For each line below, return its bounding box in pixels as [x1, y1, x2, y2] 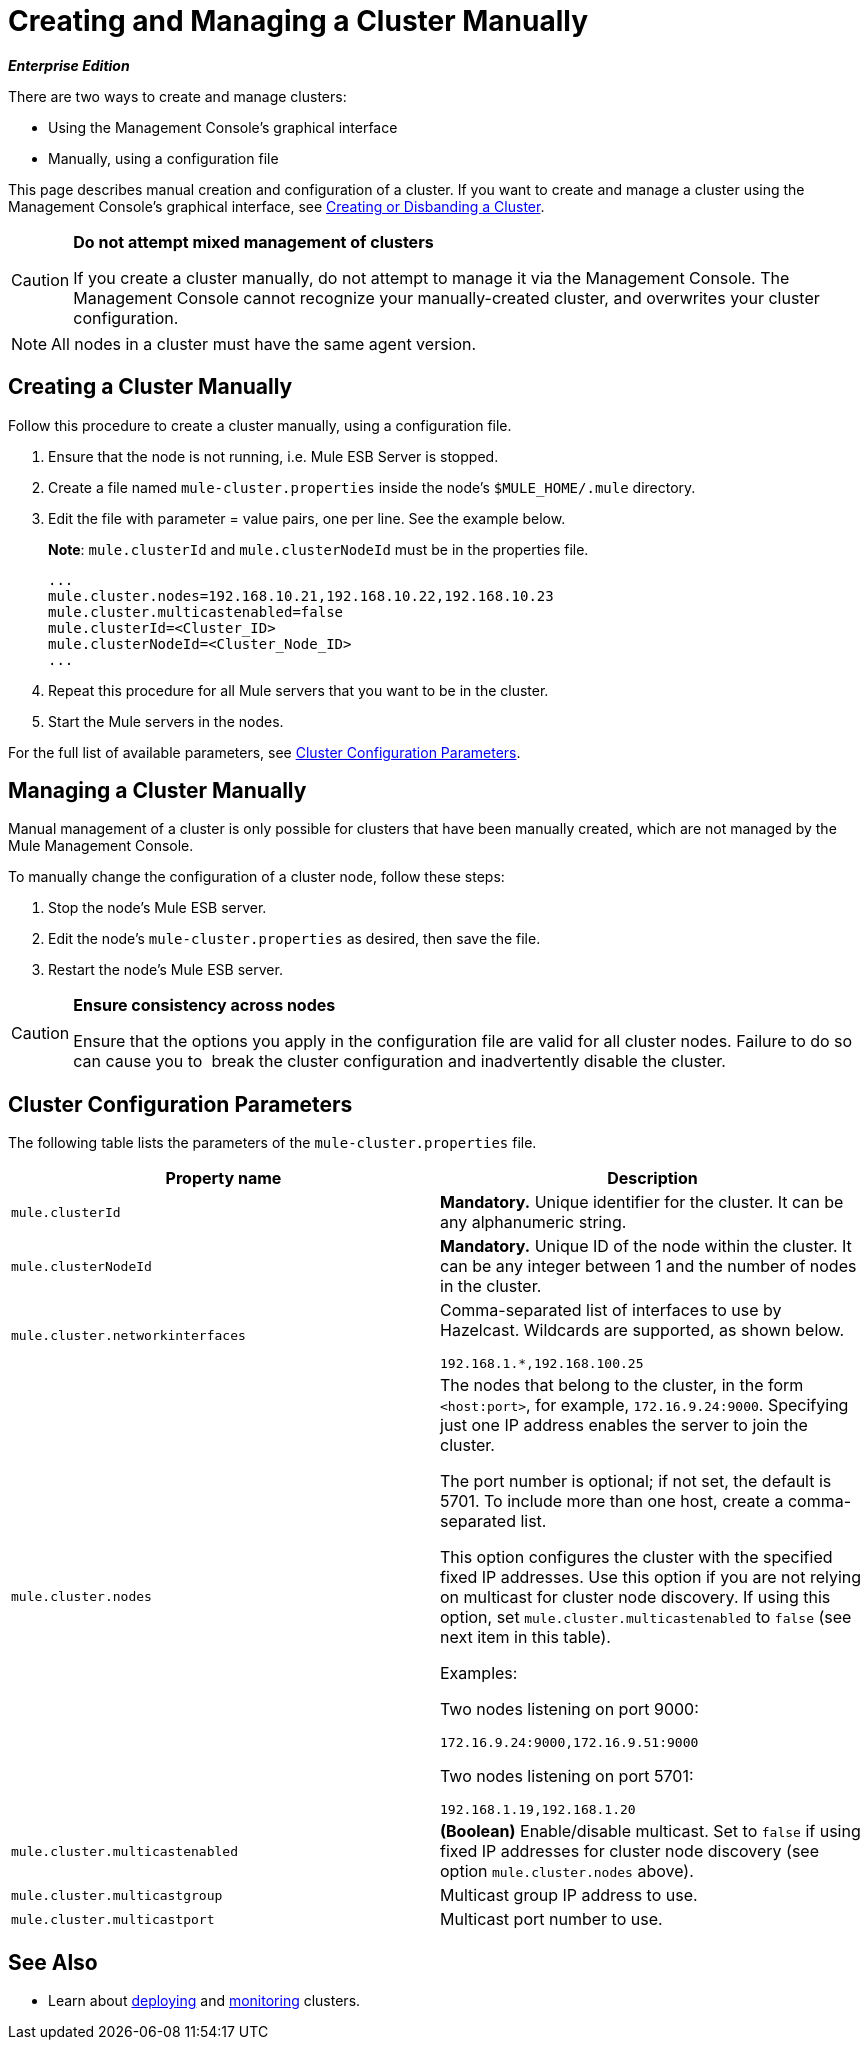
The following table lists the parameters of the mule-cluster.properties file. [8, 1134, 537, 1152]
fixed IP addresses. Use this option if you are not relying [440, 1567, 862, 1588]
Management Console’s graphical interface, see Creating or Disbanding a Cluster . [8, 197, 545, 215]
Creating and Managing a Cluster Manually [8, 4, 589, 38]
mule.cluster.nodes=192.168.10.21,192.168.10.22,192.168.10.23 [48, 587, 554, 604]
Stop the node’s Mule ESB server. [48, 899, 267, 917]
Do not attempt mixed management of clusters [73, 231, 434, 252]
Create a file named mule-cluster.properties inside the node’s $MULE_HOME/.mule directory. [48, 478, 696, 496]
